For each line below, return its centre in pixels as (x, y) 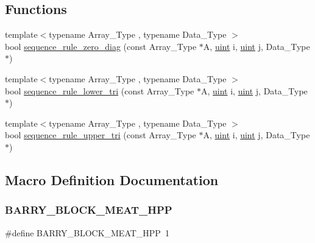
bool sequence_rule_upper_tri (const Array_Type (101, 135)
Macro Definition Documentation (112, 179)
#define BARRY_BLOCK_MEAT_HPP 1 (87, 232)
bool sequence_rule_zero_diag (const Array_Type (101, 46)
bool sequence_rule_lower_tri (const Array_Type (100, 90)
